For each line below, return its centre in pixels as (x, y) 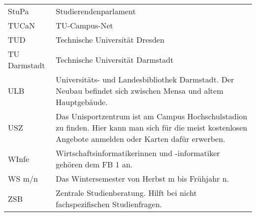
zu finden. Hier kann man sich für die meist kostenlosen (152, 127)
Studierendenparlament (96, 11)
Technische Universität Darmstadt (115, 59)
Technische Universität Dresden (110, 40)
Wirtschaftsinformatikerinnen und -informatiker (138, 153)
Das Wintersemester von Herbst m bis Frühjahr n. (143, 178)
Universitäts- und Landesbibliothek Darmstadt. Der (145, 79)
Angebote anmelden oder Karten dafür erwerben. (141, 139)
